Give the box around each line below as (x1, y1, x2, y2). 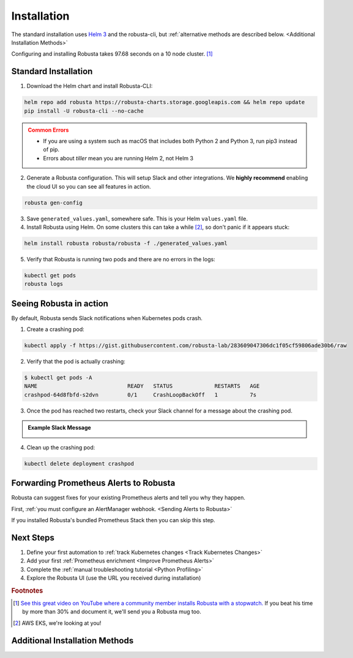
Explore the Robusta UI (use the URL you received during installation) (26, 574, 201, 581)
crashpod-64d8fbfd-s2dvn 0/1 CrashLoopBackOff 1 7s (24, 391, 257, 398)
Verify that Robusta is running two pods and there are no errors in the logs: (26, 255, 215, 263)
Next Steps (11, 533, 54, 543)
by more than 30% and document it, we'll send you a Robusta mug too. (22, 608, 201, 615)
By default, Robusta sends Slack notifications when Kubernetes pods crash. (11, 314, 203, 321)
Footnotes (11, 586, 43, 595)
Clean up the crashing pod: (26, 444, 95, 451)
